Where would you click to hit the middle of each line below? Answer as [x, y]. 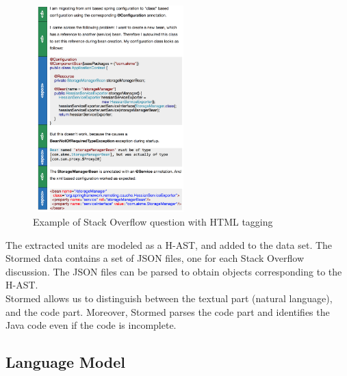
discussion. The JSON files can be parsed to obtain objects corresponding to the [174, 271]
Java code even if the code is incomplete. [91, 325]
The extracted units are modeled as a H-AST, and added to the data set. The [169, 244]
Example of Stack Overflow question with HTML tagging [153, 221]
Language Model [65, 362]
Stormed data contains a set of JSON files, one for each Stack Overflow [155, 258]
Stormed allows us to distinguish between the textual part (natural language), [169, 298]
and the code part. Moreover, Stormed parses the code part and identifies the [168, 311]
